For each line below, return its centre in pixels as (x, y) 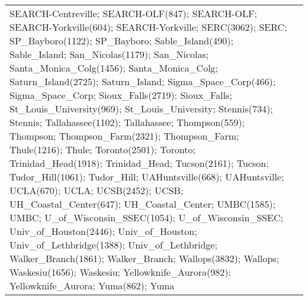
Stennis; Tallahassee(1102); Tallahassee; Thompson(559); (127, 122)
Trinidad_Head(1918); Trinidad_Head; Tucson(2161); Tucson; (139, 163)
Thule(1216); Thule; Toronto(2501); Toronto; (102, 149)
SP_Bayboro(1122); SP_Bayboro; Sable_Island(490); (122, 41)
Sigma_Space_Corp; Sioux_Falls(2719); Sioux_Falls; (121, 95)
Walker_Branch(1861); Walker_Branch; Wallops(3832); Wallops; (145, 258)
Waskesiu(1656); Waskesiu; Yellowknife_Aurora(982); (120, 272)
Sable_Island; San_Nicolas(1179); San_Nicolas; (109, 54)
